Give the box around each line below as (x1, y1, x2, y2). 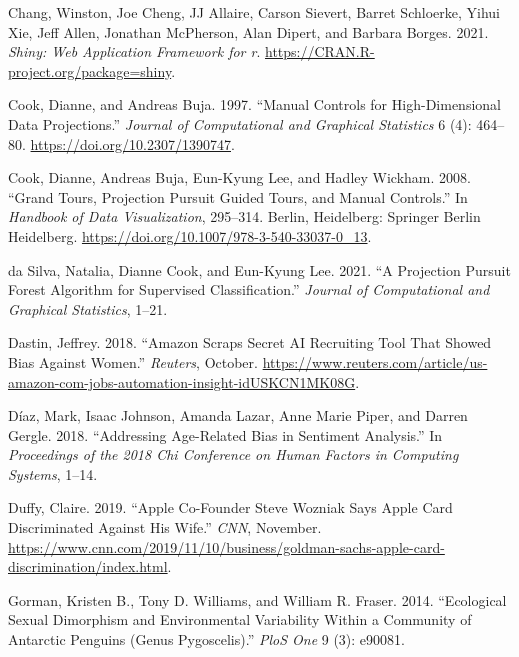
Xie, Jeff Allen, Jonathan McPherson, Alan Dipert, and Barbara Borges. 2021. (8, 21, 489, 42)
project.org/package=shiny (8, 60, 172, 81)
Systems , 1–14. (8, 463, 98, 484)
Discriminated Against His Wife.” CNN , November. (8, 517, 322, 538)
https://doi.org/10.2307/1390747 (30, 133, 231, 154)
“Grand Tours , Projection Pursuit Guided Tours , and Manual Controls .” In (8, 186, 468, 207)
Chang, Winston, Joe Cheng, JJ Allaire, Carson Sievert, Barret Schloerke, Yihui (8, 2, 500, 22)
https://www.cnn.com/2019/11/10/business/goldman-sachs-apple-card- (8, 536, 445, 557)
